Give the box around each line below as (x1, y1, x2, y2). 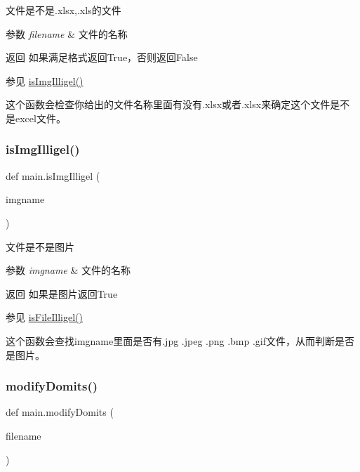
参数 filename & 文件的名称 (6, 26, 128, 41)
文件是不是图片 (6, 239, 74, 254)
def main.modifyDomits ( (6, 405, 114, 419)
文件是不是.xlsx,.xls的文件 (6, 3, 121, 17)
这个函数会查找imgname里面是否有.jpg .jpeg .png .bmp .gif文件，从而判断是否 (6, 333, 355, 348)
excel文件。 (15, 110, 66, 125)
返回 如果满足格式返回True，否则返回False (6, 50, 198, 65)
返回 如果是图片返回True (6, 286, 118, 301)
